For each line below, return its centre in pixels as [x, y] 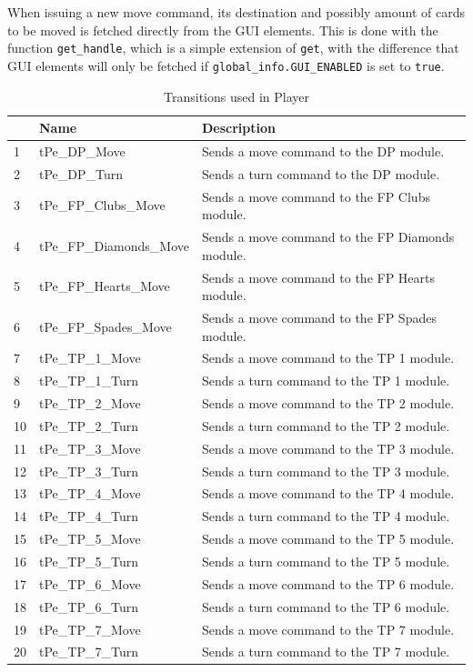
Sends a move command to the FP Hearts [318, 277]
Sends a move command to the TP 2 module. [328, 403]
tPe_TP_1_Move [90, 358]
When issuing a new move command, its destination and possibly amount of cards [236, 12]
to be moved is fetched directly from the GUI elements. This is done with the [223, 30]
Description [238, 128]
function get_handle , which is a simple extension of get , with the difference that [233, 48]
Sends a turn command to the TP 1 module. [326, 381]
